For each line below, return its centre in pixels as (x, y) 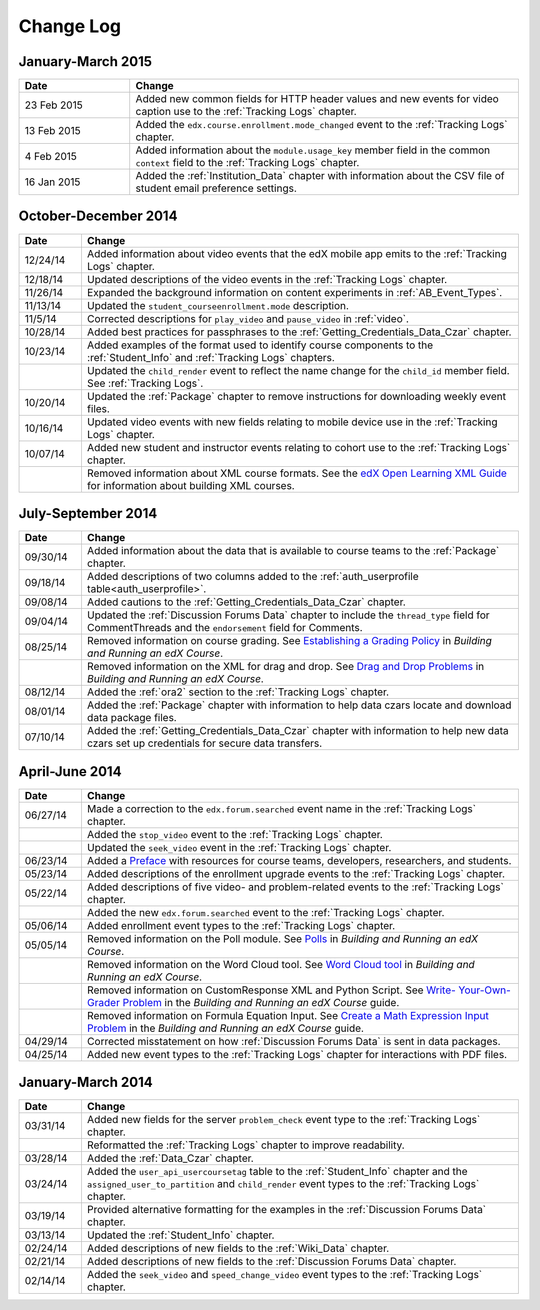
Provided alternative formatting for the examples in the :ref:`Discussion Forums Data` (286, 1210)
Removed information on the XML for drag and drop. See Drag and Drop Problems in (285, 667)
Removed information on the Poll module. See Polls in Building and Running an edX (282, 938)
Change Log (70, 26)
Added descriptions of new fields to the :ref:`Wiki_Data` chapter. (238, 1248)
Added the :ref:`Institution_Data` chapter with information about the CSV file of (320, 176)
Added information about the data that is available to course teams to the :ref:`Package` (293, 551)
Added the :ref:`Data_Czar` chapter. (170, 1158)
